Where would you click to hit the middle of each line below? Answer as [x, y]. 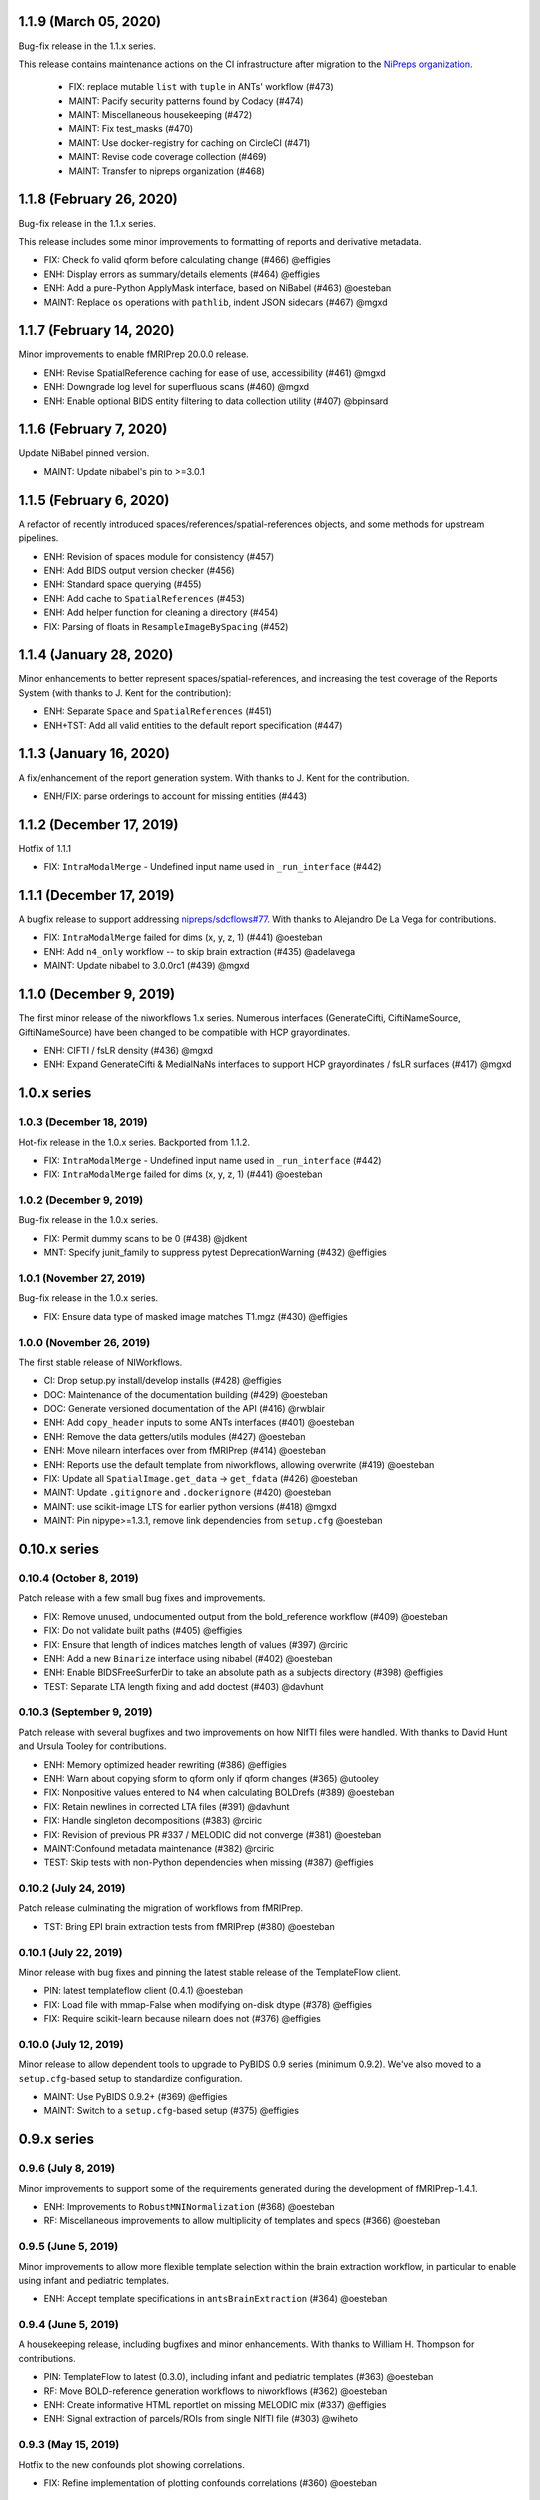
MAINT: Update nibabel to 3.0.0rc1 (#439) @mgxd [146, 966]
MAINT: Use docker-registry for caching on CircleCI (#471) [189, 142]
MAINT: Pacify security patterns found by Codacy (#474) [186, 101]
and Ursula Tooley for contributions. [92, 1746]
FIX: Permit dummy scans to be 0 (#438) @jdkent [145, 1238]
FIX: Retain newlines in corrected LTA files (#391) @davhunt [166, 1806]
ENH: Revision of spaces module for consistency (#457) [159, 556]
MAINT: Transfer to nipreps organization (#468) [166, 171]
